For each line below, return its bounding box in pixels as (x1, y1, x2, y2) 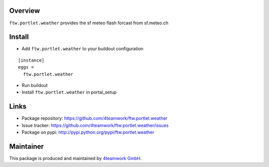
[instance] (18, 57, 45, 63)
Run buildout (21, 82, 48, 88)
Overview (9, 6, 40, 15)
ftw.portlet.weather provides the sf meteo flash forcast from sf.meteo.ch (9, 20, 169, 26)
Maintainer (9, 142, 44, 151)
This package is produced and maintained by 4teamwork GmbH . (9, 155, 142, 161)
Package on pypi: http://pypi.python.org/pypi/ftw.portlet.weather (21, 129, 154, 135)
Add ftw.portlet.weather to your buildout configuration (21, 46, 144, 52)
